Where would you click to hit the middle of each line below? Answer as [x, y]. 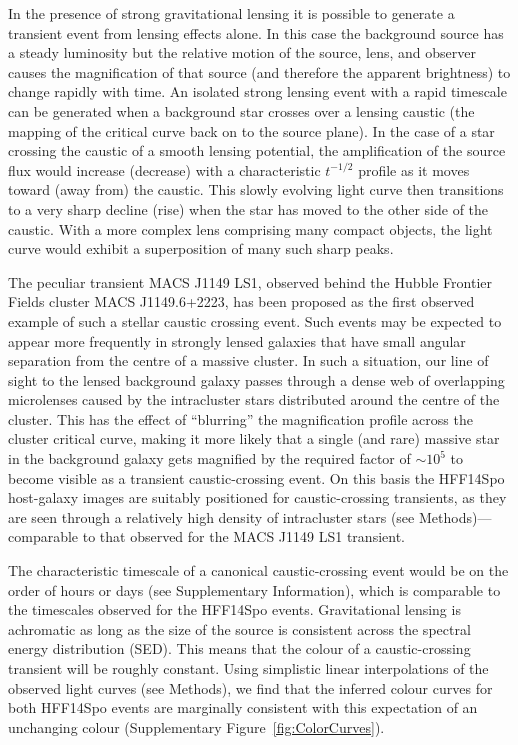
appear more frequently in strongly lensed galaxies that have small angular [237, 340]
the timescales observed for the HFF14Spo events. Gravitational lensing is [234, 609]
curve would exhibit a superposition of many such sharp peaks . [201, 248]
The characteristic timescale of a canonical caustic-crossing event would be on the [258, 570]
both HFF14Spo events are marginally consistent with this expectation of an [243, 707]
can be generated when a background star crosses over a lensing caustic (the [241, 110]
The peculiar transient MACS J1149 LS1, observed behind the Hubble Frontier [250, 281]
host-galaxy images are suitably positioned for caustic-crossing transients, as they [257, 497]
